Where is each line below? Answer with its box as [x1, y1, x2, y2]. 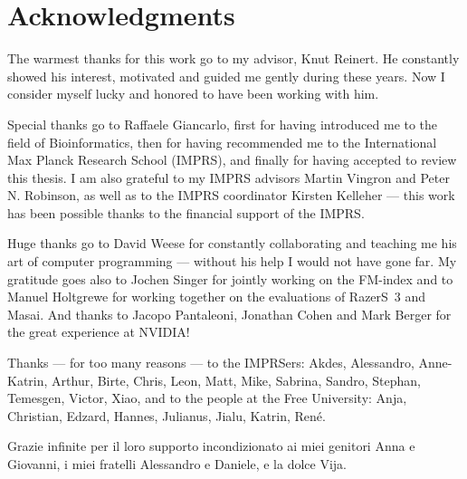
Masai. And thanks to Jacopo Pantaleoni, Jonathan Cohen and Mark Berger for [7, 304, 452, 323]
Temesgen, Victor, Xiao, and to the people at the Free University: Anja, [7, 388, 407, 407]
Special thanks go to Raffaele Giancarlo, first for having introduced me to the [7, 114, 438, 133]
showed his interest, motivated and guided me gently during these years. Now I [7, 66, 445, 85]
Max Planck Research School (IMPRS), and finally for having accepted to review [7, 150, 457, 169]
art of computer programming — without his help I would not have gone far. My [7, 252, 457, 271]
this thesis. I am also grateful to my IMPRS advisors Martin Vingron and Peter [7, 168, 450, 187]
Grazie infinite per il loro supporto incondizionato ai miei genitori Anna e [7, 436, 415, 455]
